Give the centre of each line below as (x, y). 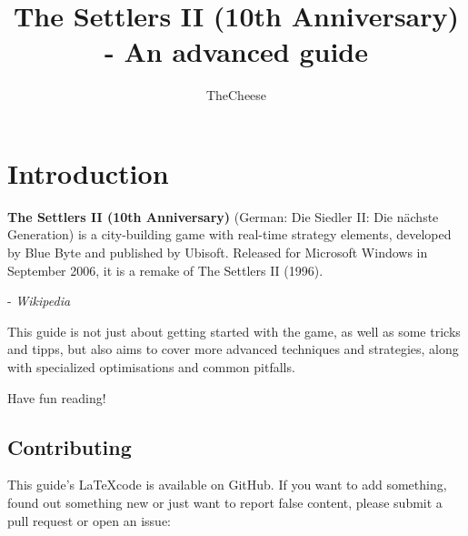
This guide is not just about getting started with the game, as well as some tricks (234, 331)
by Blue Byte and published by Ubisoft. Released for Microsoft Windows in (218, 253)
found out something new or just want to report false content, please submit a (225, 502)
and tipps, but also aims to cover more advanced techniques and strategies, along (233, 349)
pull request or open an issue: (89, 520)
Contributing (70, 446)
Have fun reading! (57, 397)
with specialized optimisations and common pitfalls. (151, 367)
